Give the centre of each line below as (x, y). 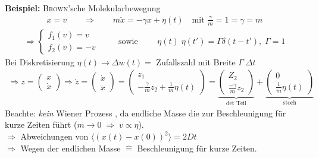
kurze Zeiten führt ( (41, 124)
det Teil (236, 104)
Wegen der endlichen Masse (71, 148)
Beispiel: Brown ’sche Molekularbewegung (83, 8)
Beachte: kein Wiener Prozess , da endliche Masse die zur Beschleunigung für (146, 113)
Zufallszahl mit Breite (196, 61)
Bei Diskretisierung (40, 61)
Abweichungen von (54, 136)
